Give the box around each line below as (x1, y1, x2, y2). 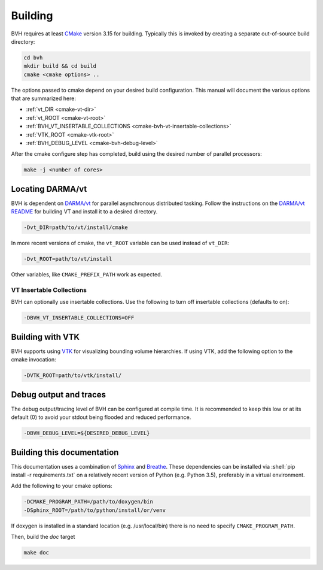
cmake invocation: (11, 356, 56, 363)
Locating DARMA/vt (11, 183, 87, 194)
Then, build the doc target (11, 533, 75, 541)
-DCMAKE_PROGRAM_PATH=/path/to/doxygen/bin (23, 498, 154, 505)
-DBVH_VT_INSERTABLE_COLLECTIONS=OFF (23, 315, 135, 321)
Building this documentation (11, 447, 119, 457)
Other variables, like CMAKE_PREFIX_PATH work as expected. (11, 271, 163, 278)
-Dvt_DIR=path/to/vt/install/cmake (23, 224, 128, 231)
